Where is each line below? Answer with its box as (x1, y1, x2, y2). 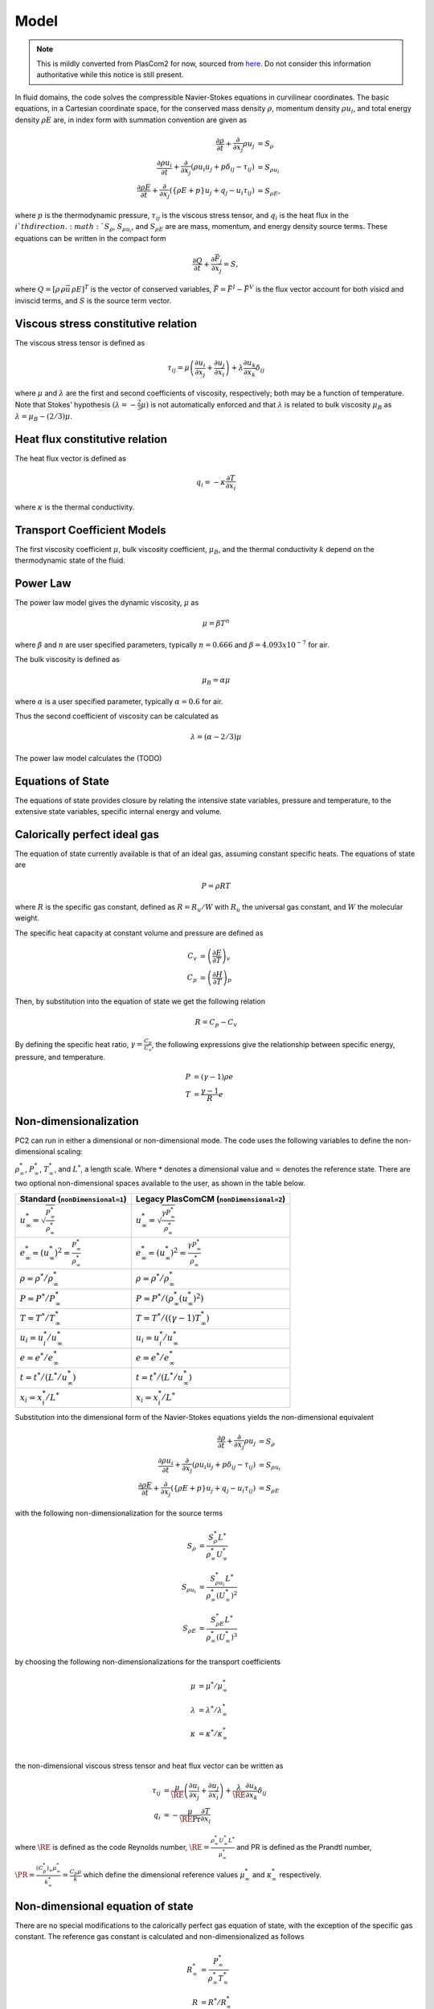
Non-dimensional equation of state (14, 1899, 194, 1913)
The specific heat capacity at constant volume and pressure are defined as (14, 928, 264, 938)
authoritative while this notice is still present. (36, 70, 184, 80)
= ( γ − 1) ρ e (193, 1073, 234, 1082)
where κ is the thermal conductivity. (14, 502, 135, 512)
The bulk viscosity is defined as (14, 655, 120, 665)
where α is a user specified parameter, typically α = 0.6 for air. (14, 696, 223, 706)
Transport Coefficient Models (14, 523, 166, 537)
